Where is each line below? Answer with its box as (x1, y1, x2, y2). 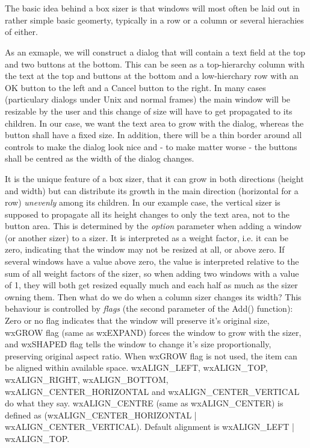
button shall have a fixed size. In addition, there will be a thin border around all (5, 128, 302, 141)
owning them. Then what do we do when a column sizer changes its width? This (5, 290, 302, 303)
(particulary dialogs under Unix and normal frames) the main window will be (5, 93, 291, 106)
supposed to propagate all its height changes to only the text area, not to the (5, 207, 290, 220)
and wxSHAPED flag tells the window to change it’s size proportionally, (5, 338, 271, 350)
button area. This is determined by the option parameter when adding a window (5, 219, 302, 232)
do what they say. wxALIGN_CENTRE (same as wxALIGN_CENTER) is (5, 397, 284, 409)
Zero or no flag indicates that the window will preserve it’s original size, (5, 314, 270, 327)
